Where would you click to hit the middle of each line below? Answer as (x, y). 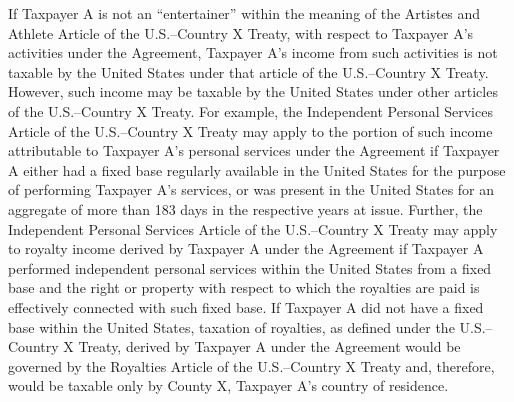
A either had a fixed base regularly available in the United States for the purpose (257, 169)
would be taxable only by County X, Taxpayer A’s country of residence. (228, 385)
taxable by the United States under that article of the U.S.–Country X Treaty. (248, 71)
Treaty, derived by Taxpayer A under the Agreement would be (269, 346)
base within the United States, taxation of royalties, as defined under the (231, 326)
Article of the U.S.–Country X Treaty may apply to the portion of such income (250, 130)
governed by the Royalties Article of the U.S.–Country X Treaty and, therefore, (251, 365)
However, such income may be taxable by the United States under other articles (253, 91)
